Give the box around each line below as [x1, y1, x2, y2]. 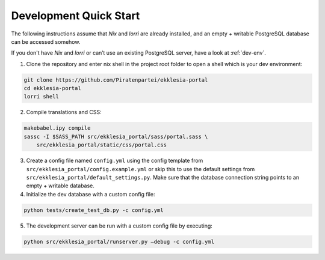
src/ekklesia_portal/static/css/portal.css [36, 142, 167, 148]
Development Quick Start [11, 9, 140, 22]
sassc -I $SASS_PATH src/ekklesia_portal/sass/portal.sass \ [23, 133, 208, 140]
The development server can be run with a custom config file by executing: [26, 222, 213, 229]
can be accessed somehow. [11, 38, 81, 45]
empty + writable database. [26, 182, 94, 189]
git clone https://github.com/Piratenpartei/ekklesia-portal [23, 76, 208, 83]
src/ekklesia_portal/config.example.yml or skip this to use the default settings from [26, 165, 255, 172]
